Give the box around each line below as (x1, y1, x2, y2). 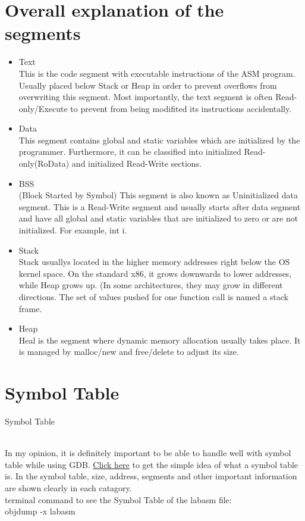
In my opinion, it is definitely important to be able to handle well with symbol (5, 447, 291, 459)
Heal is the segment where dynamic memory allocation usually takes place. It (18, 333, 301, 346)
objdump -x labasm (5, 505, 76, 517)
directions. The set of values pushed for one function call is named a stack (18, 291, 288, 302)
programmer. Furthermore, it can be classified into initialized (18, 145, 241, 158)
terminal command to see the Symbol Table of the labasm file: (5, 493, 232, 506)
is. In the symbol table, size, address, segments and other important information (5, 470, 297, 482)
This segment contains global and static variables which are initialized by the (18, 133, 300, 146)
